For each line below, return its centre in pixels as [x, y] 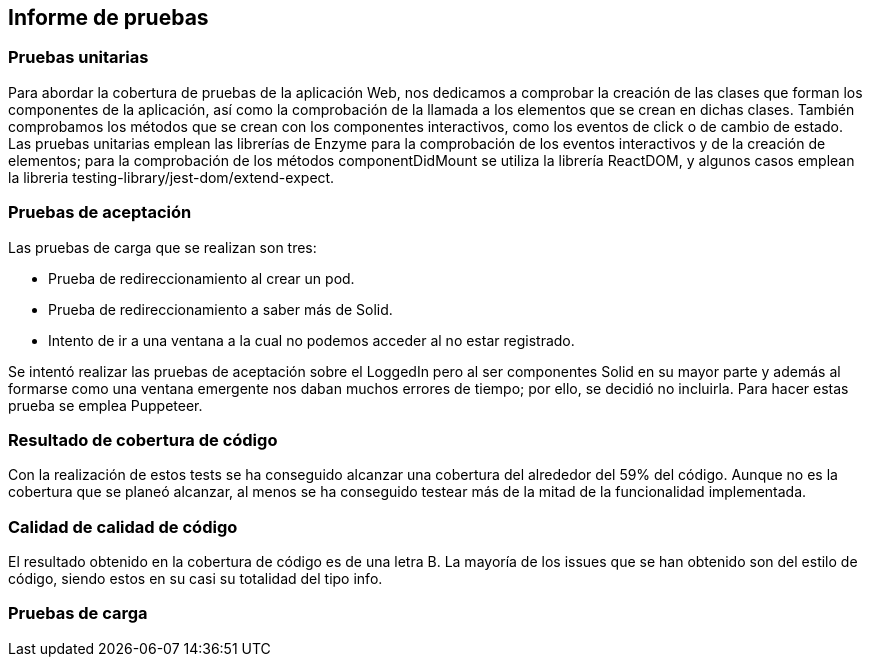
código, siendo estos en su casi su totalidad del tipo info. [195, 579]
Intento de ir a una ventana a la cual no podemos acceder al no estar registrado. [311, 340]
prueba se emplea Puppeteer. [105, 405]
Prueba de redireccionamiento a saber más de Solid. [220, 309]
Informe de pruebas [108, 17]
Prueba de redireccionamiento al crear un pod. [201, 278]
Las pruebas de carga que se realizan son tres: [162, 247]
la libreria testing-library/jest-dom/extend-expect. [171, 177]
